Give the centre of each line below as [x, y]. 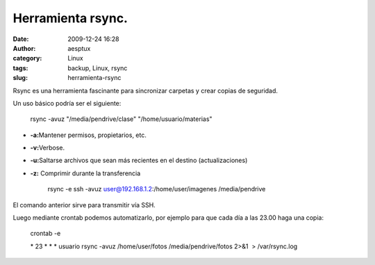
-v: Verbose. [48, 148]
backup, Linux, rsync [98, 68]
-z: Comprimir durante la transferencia [85, 173]
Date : [21, 39]
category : [27, 58]
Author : [24, 48]
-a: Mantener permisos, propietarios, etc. [89, 135]
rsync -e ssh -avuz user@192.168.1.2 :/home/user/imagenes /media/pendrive [157, 189]
